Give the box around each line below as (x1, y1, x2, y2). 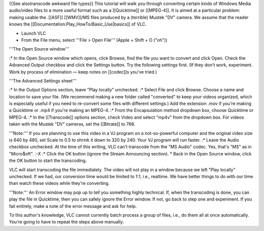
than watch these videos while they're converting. (9, 180, 110, 186)
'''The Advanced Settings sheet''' (9, 77, 77, 83)
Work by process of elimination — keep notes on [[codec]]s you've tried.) (9, 69, 157, 75)
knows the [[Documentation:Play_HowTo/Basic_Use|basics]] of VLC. (9, 21, 147, 27)
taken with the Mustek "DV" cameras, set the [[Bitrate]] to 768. (9, 121, 135, 127)
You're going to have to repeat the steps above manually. (9, 219, 124, 225)
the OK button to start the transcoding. (9, 157, 87, 164)
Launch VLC (21, 30, 46, 36)
